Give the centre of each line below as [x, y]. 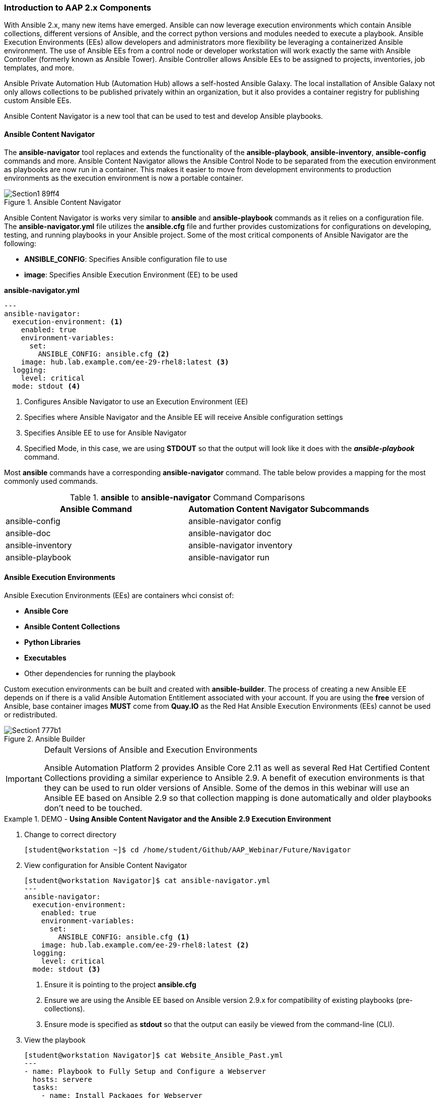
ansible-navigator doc [230, 533]
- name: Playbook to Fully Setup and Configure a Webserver [145, 1071]
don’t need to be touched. [93, 808]
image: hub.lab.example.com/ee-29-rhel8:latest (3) [125, 362]
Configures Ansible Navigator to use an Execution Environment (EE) [136, 401]
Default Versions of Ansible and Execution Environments [151, 749]
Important [24, 779]
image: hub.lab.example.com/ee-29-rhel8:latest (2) [145, 945]
